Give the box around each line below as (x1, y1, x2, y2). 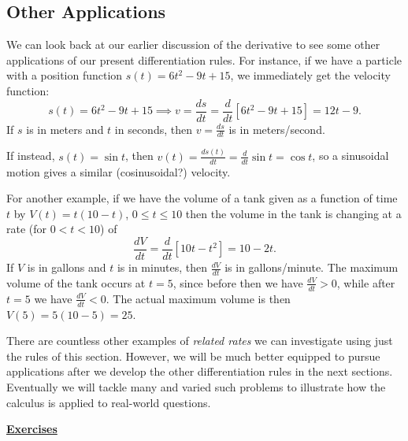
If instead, (6, 147, 55, 164)
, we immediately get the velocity (230, 67, 391, 83)
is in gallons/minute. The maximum (224, 259, 399, 276)
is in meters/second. (228, 120, 325, 137)
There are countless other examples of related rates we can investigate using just (6, 332, 393, 349)
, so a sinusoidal (312, 147, 389, 164)
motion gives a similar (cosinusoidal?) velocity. (6, 163, 231, 180)
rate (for (6, 220, 47, 237)
